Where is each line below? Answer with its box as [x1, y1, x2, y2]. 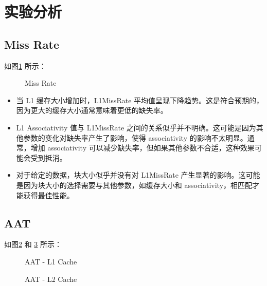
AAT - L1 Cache [25, 256, 77, 266]
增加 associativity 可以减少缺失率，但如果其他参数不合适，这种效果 [30, 142, 255, 153]
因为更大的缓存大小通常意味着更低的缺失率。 [16, 105, 168, 116]
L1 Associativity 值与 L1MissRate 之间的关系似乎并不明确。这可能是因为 [16, 122, 256, 132]
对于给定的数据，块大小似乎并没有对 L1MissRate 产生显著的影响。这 [16, 169, 246, 180]
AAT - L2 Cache [25, 273, 77, 284]
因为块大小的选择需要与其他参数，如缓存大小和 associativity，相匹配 [23, 179, 253, 190]
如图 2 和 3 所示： [4, 239, 62, 250]
